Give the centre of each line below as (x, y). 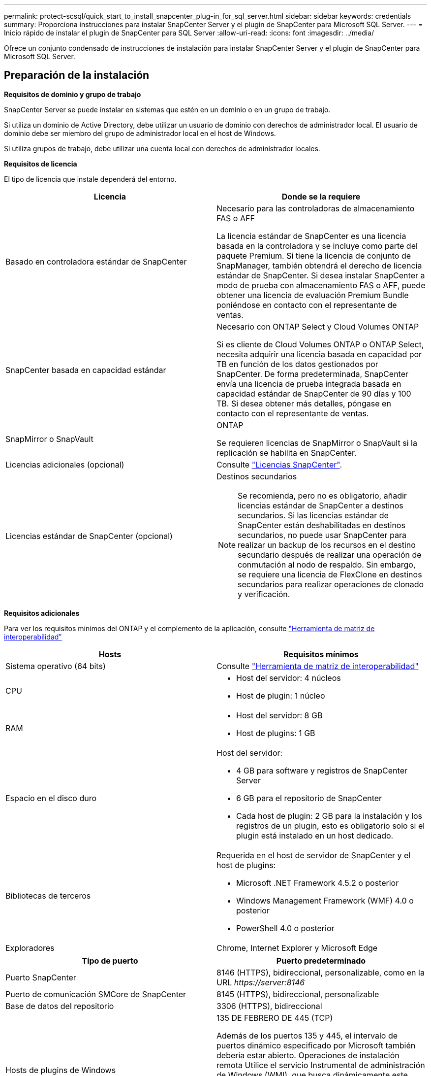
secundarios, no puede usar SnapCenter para (322, 535)
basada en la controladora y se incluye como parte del (317, 246)
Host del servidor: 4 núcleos (289, 678)
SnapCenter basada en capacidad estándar (86, 370)
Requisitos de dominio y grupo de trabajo (73, 94)
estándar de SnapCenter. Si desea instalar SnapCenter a (321, 275)
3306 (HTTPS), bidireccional (269, 1006)
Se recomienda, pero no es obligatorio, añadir (322, 495)
